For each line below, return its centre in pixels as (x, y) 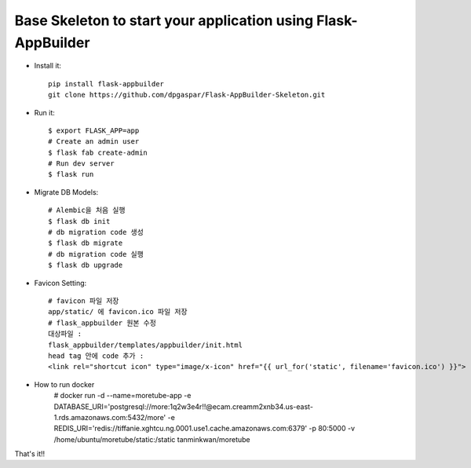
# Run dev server (81, 164)
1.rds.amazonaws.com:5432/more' (110, 417)
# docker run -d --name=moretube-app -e (122, 396)
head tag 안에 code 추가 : (96, 356)
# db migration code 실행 (96, 254)
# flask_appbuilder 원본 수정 (102, 323)
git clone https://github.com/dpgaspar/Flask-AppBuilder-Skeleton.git (187, 95)
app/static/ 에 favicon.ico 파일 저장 (118, 312)
